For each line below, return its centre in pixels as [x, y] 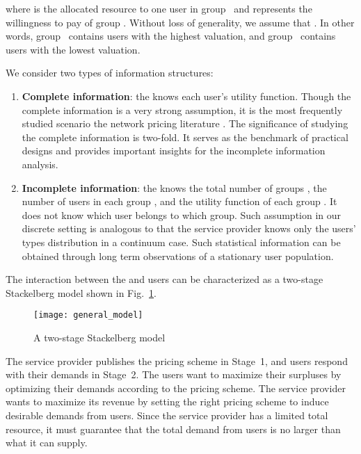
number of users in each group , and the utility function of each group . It [179, 201]
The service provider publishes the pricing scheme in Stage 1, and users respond [177, 360]
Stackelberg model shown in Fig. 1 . [81, 292]
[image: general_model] [88, 315]
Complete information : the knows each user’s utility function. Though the [186, 96]
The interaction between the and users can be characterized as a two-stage [165, 279]
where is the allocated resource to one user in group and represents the [159, 8]
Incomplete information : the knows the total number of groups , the [174, 187]
